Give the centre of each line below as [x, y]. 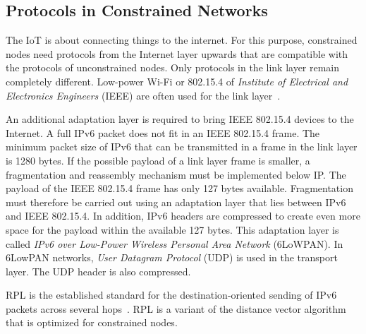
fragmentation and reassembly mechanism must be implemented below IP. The [176, 174]
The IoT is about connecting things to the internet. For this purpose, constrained [182, 40]
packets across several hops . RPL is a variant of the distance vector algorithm [176, 308]
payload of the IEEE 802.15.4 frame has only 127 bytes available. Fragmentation [179, 188]
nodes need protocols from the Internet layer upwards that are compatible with [177, 53]
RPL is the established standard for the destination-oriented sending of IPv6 [171, 295]
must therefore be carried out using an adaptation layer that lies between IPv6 [176, 202]
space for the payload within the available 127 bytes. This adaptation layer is [172, 229]
